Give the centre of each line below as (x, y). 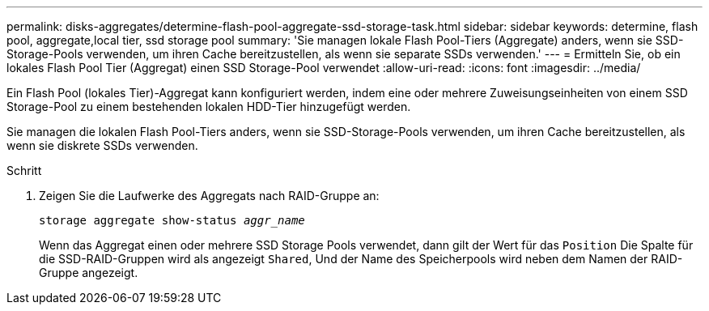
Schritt (24, 170)
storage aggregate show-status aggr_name (172, 220)
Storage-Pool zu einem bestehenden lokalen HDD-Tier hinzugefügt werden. (209, 107)
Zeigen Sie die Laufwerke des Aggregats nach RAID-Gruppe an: (209, 196)
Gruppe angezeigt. (89, 273)
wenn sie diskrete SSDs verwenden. (102, 145)
